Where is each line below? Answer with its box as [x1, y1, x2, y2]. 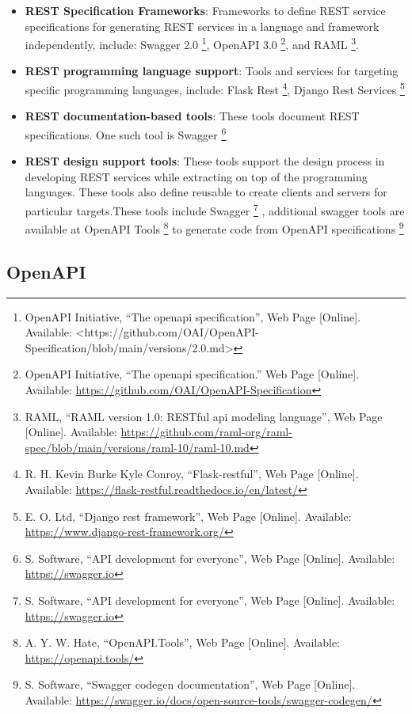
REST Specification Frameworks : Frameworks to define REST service [25, 2, 386, 18]
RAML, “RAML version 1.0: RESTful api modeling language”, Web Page [25, 408, 383, 424]
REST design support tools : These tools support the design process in [25, 153, 385, 169]
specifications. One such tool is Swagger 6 [25, 123, 227, 142]
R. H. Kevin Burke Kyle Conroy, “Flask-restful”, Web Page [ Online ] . [25, 465, 359, 482]
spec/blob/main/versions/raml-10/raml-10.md [25, 439, 250, 455]
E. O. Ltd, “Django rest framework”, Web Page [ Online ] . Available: [25, 507, 352, 524]
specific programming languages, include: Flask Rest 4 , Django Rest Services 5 [25, 79, 405, 97]
